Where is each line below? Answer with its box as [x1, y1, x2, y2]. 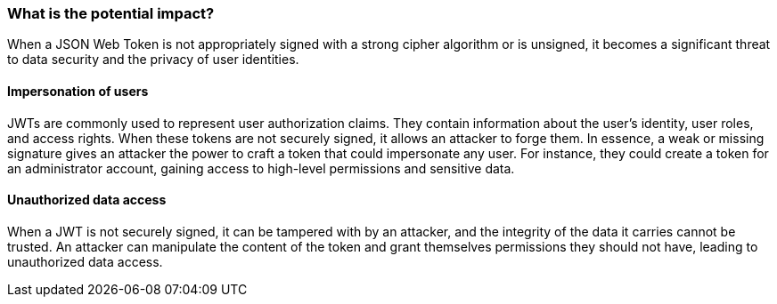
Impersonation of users [7, 83, 149, 99]
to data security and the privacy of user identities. [7, 52, 299, 68]
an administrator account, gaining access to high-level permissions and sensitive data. [7, 160, 515, 176]
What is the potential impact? [7, 4, 215, 22]
